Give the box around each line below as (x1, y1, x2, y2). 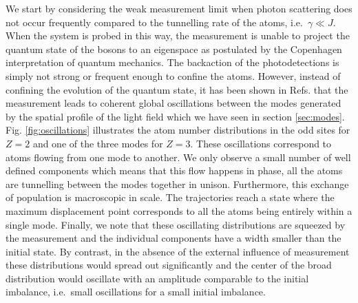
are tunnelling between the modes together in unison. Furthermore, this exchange (6, 176, 349, 191)
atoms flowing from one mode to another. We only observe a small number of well (6, 149, 351, 164)
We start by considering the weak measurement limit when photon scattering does (6, 1, 352, 15)
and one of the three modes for (32, 136, 163, 150)
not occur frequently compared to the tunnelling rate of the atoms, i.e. (6, 14, 303, 29)
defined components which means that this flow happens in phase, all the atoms (6, 163, 343, 178)
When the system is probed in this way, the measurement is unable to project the (6, 28, 350, 43)
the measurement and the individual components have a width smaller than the (6, 231, 341, 245)
